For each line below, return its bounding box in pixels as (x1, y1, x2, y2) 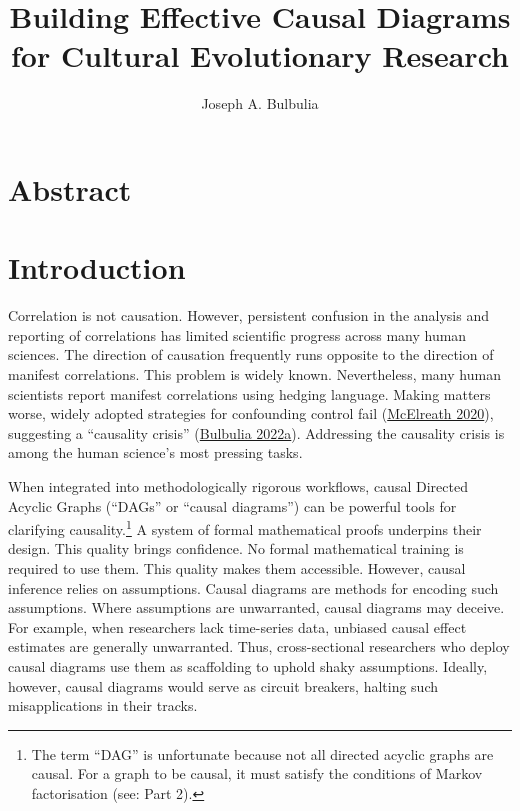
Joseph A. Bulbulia (201, 93, 319, 114)
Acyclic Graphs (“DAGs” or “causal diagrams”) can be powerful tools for (8, 495, 457, 516)
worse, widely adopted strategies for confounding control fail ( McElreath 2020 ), (8, 403, 494, 424)
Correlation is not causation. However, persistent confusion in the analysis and (8, 305, 489, 326)
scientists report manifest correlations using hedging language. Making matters (8, 383, 491, 404)
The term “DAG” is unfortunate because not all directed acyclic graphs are (31, 743, 494, 764)
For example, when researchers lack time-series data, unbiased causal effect (8, 616, 467, 637)
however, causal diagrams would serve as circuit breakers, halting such (8, 675, 438, 696)
